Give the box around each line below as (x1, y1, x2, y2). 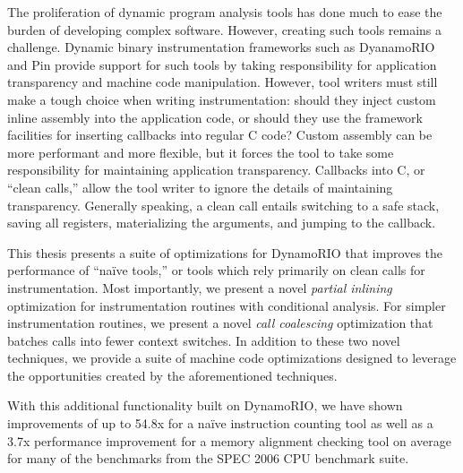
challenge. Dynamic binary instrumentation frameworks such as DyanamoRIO (7, 38, 435, 56)
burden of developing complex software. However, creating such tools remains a (7, 20, 442, 39)
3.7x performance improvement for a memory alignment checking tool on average (7, 431, 452, 450)
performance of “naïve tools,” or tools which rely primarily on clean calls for (7, 261, 425, 279)
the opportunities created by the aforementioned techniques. (7, 365, 338, 384)
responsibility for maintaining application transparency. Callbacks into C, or (7, 160, 425, 179)
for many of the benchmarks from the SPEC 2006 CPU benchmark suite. (7, 449, 409, 468)
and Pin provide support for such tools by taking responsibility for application (7, 55, 437, 73)
